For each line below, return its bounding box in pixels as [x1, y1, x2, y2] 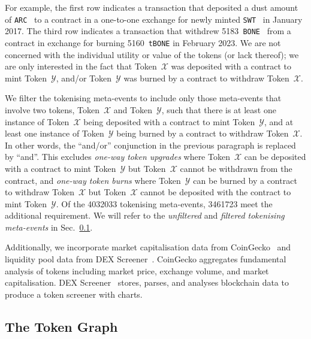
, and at [264, 115, 294, 128]
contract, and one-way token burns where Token [5, 174, 181, 186]
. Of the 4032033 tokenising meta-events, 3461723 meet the [56, 197, 273, 210]
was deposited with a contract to [171, 60, 292, 72]
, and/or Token [56, 71, 112, 84]
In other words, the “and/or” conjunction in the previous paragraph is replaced [5, 138, 296, 151]
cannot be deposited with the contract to [140, 186, 291, 198]
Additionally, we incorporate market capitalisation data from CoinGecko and [5, 241, 291, 253]
